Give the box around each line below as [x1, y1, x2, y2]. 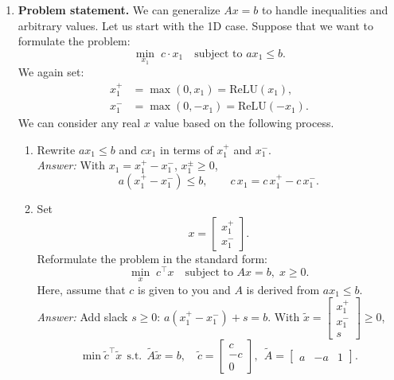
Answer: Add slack [37, 308, 128, 325]
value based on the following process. [154, 114, 334, 131]
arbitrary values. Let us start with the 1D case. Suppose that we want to [18, 17, 373, 33]
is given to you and [137, 281, 231, 297]
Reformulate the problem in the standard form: [37, 250, 267, 266]
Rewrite [37, 141, 76, 157]
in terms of [160, 141, 213, 157]
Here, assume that [37, 281, 126, 297]
